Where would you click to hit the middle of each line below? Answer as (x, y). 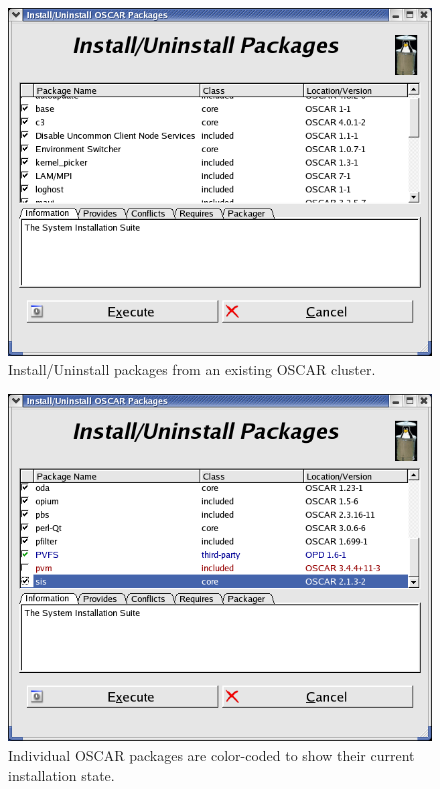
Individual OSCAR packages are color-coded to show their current (211, 755)
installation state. (61, 774)
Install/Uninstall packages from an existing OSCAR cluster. (192, 369)
